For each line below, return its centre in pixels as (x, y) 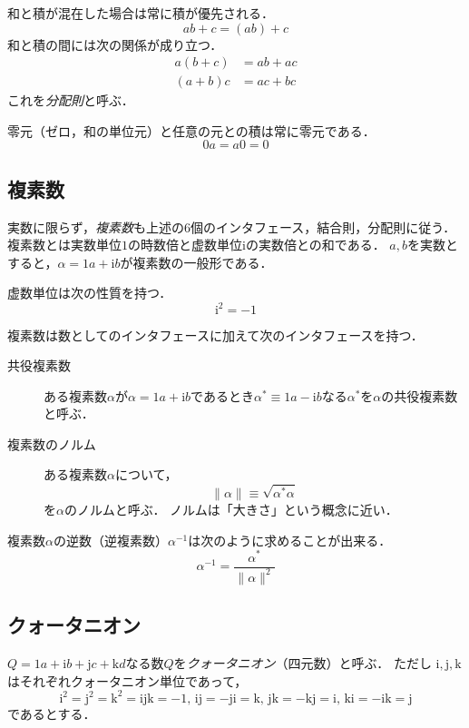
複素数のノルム (52, 443)
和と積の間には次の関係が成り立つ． (115, 44)
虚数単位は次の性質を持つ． (90, 293)
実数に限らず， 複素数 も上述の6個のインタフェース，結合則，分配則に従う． (232, 226)
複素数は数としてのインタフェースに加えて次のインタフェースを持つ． (215, 334)
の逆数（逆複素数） (110, 540)
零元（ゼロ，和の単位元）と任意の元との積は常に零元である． (191, 130)
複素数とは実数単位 (64, 245)
